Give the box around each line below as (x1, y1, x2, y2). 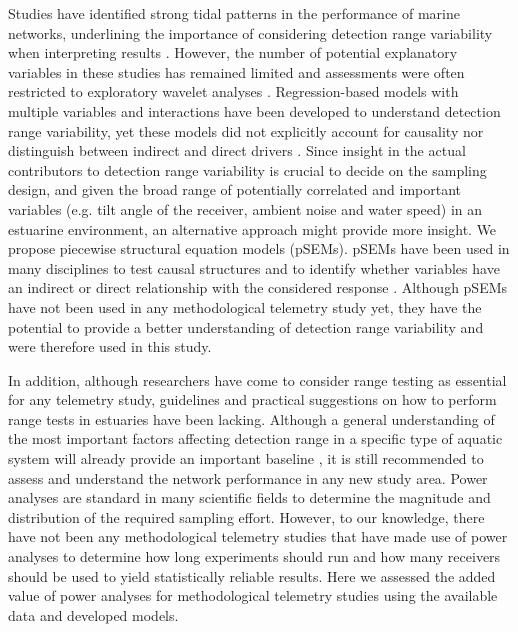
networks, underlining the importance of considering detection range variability (8, 22, 493, 43)
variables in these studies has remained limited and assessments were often (8, 61, 465, 82)
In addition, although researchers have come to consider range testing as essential (8, 369, 507, 390)
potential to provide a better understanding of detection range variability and (8, 316, 484, 337)
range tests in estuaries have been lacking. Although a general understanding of (8, 408, 495, 429)
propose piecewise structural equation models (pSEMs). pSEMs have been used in (8, 238, 510, 259)
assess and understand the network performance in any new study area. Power (8, 467, 488, 488)
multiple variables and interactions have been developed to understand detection (8, 100, 501, 121)
